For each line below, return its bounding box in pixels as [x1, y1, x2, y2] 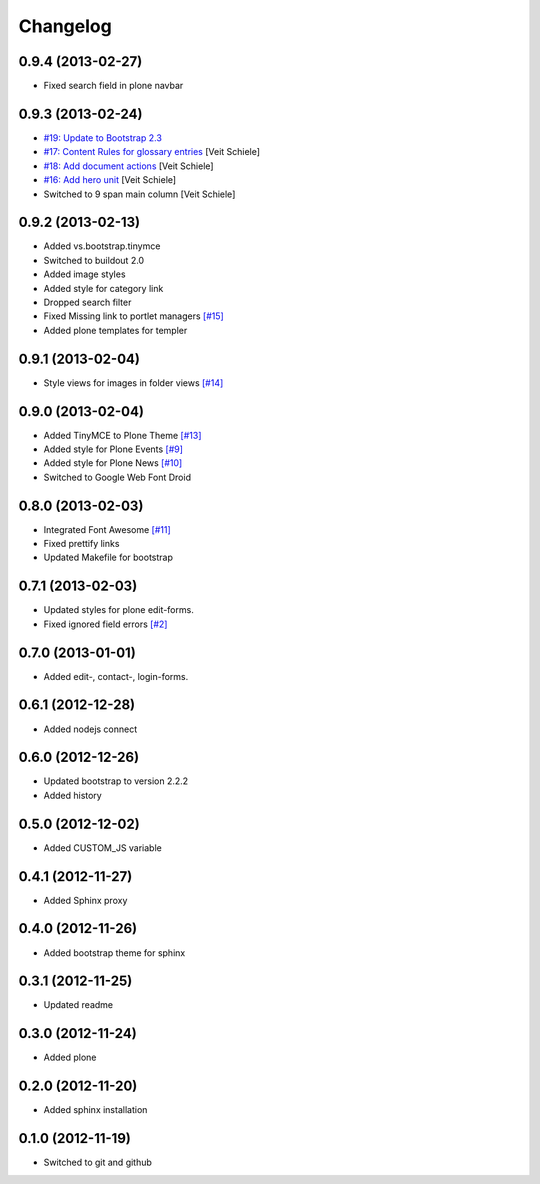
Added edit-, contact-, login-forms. [43, 670, 189, 682]
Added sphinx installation [43, 1104, 148, 1116]
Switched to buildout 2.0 [43, 254, 145, 266]
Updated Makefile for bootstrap [43, 551, 174, 564]
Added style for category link [43, 282, 164, 294]
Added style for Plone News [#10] [43, 457, 183, 469]
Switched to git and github [43, 1156, 152, 1169]
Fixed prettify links [43, 538, 120, 550]
